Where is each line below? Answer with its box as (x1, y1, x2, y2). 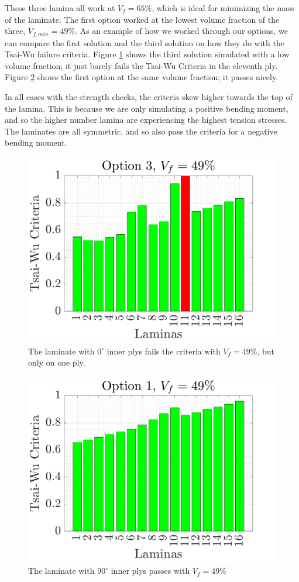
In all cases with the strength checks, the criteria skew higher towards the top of (5, 91, 293, 103)
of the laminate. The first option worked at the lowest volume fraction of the (5, 13, 280, 25)
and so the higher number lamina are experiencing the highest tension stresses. (5, 113, 287, 126)
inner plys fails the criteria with (106, 345, 221, 357)
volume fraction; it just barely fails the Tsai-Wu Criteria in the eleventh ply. (5, 59, 278, 71)
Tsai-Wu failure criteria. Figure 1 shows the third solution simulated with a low (5, 48, 290, 60)
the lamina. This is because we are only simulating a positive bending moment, (5, 102, 288, 114)
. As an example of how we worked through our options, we (75, 25, 288, 37)
